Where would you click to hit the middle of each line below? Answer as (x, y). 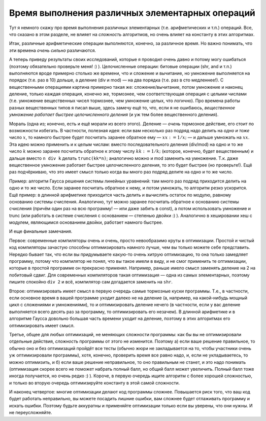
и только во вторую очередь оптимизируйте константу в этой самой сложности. (94, 383)
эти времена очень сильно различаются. (52, 50)
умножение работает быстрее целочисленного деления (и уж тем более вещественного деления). (114, 115)
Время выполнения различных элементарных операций (132, 13)
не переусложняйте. (31, 413)
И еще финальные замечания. (41, 231)
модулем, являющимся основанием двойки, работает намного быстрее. (86, 222)
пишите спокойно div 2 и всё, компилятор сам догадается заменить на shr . (91, 282)
